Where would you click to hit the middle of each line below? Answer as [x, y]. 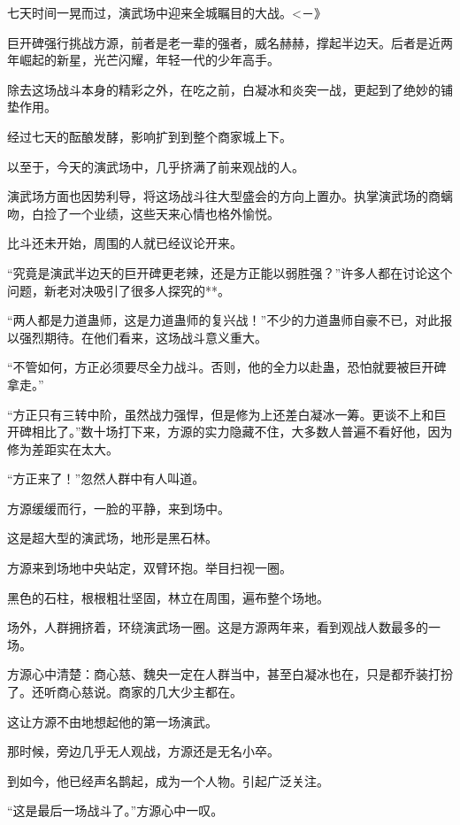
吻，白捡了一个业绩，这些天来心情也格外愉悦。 [143, 213]
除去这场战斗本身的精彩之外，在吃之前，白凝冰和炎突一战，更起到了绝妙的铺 [230, 89]
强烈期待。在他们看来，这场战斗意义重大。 [143, 337]
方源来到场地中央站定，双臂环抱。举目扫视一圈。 [149, 568]
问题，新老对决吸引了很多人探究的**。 [119, 290]
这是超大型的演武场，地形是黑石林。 [112, 538]
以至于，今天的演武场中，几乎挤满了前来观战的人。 [156, 166]
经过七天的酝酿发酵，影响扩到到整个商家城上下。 [149, 136]
